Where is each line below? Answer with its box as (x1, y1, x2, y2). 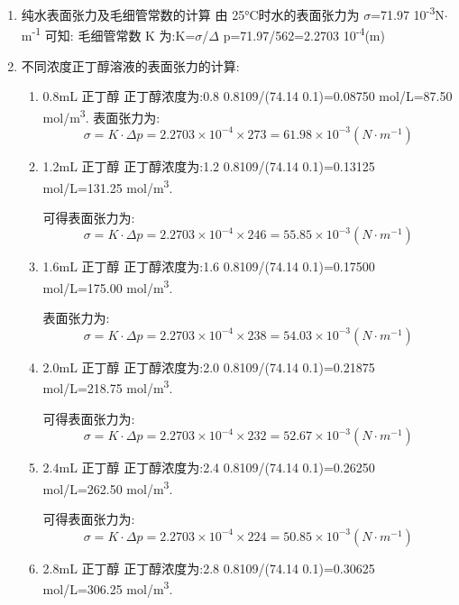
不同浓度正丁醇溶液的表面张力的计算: (21, 56, 240, 75)
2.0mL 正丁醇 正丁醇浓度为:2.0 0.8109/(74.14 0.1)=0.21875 (42, 357, 375, 376)
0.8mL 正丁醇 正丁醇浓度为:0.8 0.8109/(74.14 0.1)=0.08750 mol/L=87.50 (42, 87, 453, 105)
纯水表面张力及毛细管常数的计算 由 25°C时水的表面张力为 (21, 5, 360, 23)
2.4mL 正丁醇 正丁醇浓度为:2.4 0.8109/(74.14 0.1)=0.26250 (42, 458, 375, 477)
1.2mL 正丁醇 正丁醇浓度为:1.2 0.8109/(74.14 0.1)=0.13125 (42, 156, 375, 175)
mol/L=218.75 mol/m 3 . (42, 376, 173, 398)
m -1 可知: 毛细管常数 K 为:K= (21, 23, 196, 44)
